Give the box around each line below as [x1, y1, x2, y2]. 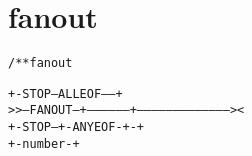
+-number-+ [8, 136, 80, 151]
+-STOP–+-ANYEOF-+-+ [8, 120, 145, 135]
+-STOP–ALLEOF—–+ [8, 86, 123, 101]
